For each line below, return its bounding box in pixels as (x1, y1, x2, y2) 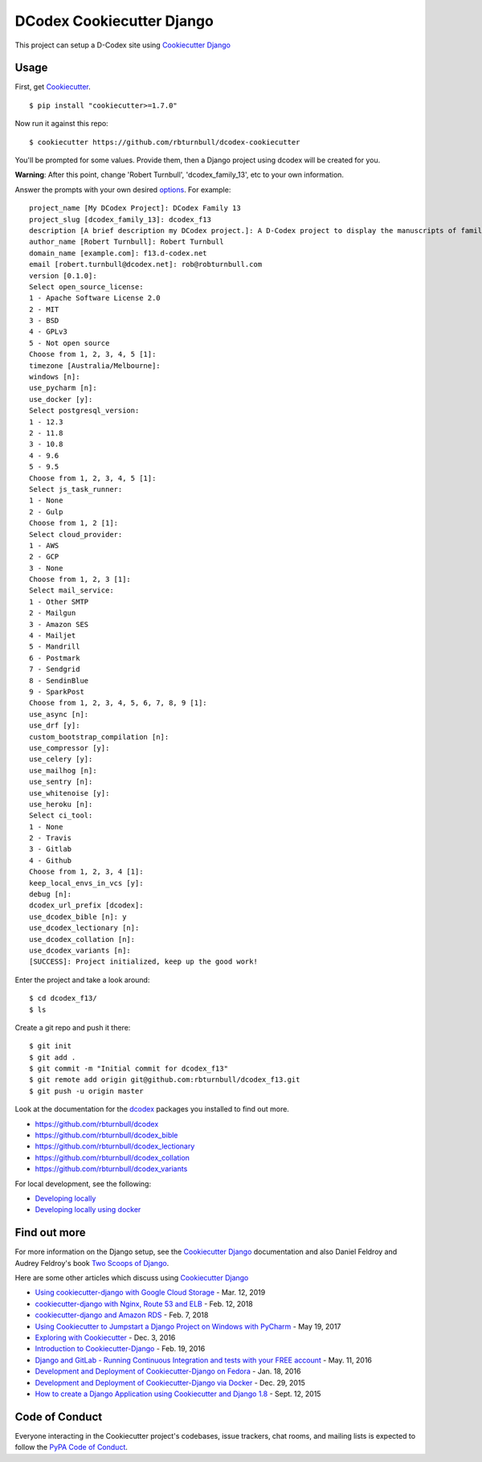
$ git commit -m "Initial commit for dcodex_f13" (29, 1064, 229, 1073)
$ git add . (29, 1053, 76, 1062)
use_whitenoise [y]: (29, 788, 110, 797)
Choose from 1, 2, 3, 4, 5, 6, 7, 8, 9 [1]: (29, 698, 208, 707)
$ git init (29, 1042, 72, 1050)
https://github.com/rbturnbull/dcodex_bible (35, 1130, 178, 1141)
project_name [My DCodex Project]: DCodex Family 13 (29, 203, 241, 213)
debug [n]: (29, 890, 72, 899)
